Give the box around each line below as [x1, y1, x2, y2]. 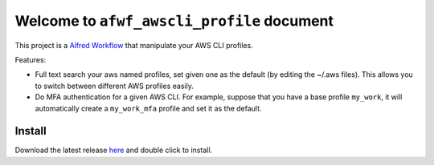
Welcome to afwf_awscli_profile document [14, 12, 334, 30]
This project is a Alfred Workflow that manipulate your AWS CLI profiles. [14, 40, 253, 50]
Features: [14, 54, 47, 64]
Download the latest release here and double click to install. [14, 145, 213, 155]
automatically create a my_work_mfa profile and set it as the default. [35, 103, 262, 113]
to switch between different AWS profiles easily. [35, 81, 194, 91]
